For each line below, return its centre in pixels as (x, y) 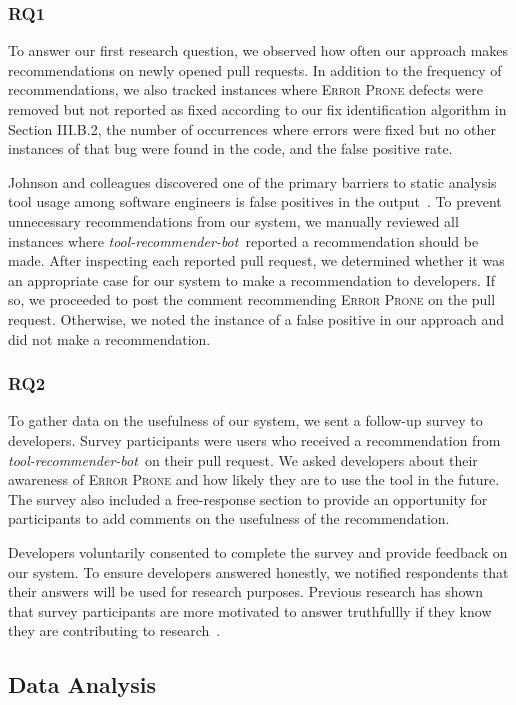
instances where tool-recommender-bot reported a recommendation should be (243, 240)
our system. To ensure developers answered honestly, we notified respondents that (258, 571)
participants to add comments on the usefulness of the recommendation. (229, 518)
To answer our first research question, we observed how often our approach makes (258, 50)
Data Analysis (82, 684)
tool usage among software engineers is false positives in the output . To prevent (255, 201)
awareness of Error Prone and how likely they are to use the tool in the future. (254, 479)
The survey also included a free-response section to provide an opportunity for (248, 498)
